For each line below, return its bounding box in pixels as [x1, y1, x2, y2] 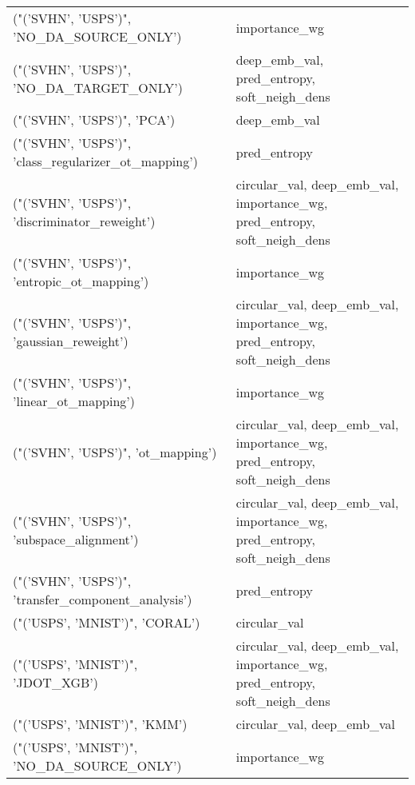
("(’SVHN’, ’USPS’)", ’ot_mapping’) [13, 442, 217, 461]
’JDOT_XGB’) [13, 673, 99, 691]
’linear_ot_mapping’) [13, 392, 135, 410]
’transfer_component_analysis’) [13, 590, 192, 608]
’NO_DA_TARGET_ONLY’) [13, 78, 184, 97]
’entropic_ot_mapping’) [13, 272, 149, 290]
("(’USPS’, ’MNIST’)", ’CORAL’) [13, 613, 200, 632]
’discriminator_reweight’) [13, 212, 156, 230]
